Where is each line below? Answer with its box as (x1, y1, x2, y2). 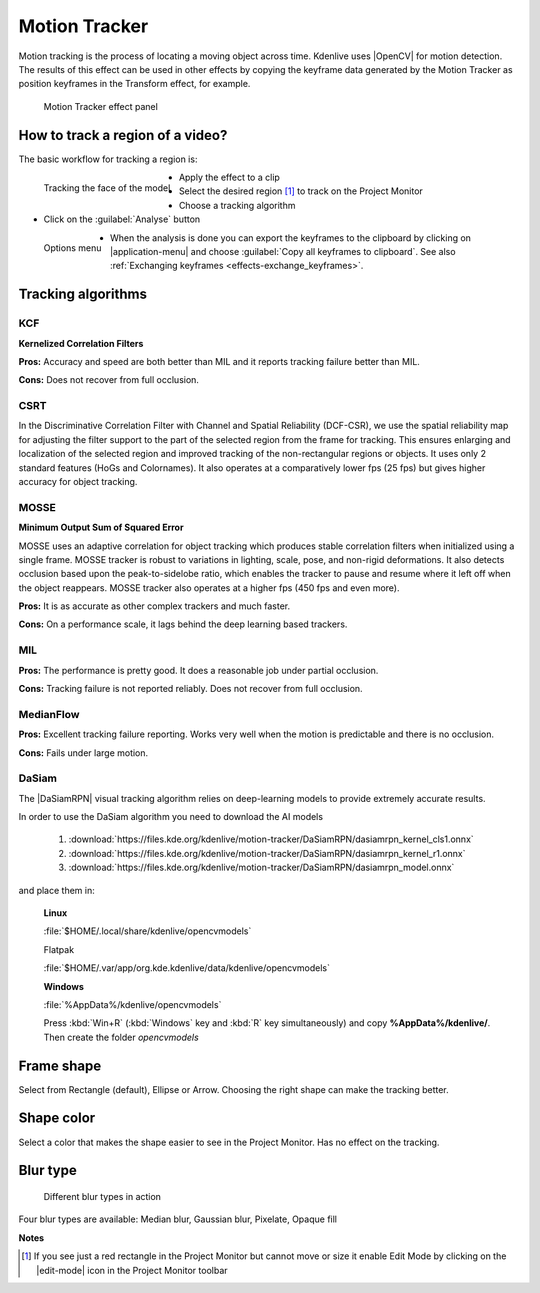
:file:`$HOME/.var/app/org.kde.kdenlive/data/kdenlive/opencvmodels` (43, 962, 330, 974)
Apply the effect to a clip (178, 171, 280, 184)
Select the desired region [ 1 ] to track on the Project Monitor (178, 185, 424, 197)
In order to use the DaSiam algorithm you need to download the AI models (18, 811, 324, 823)
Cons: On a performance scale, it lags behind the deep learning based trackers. (18, 618, 348, 630)
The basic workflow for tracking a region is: (18, 153, 198, 165)
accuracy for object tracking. (18, 476, 138, 487)
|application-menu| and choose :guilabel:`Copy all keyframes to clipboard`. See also (110, 245, 456, 257)
